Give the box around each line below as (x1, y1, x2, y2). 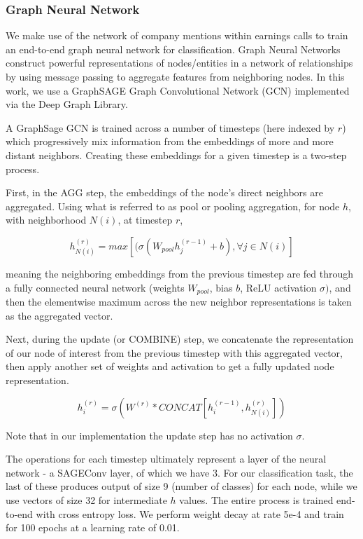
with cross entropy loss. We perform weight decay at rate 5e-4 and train (36, 506, 344, 521)
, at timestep (118, 212, 173, 227)
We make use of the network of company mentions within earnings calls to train (6, 28, 348, 43)
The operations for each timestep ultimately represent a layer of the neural (6, 451, 327, 466)
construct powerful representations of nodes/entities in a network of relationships (6, 55, 353, 70)
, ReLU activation (240, 280, 317, 294)
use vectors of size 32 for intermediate (6, 492, 167, 507)
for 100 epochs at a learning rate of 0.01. (6, 520, 180, 535)
